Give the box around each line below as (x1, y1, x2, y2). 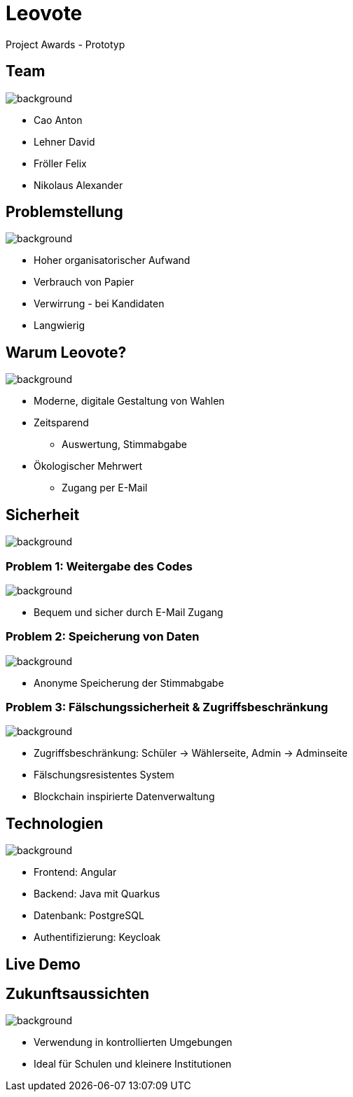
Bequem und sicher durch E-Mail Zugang (34, 606, 223, 618)
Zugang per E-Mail (62, 482, 148, 494)
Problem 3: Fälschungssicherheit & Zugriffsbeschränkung (6, 700, 328, 714)
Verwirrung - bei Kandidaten (34, 298, 165, 310)
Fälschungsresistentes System (34, 769, 174, 781)
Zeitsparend (34, 417, 89, 429)
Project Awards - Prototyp (6, 38, 125, 50)
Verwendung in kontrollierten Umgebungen (34, 1036, 233, 1049)
